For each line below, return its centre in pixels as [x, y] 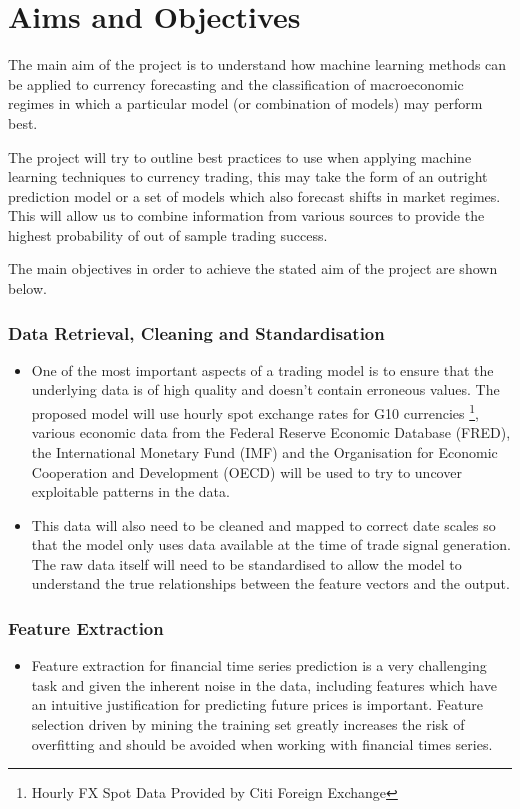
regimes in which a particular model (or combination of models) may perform [245, 103]
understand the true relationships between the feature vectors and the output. [270, 583]
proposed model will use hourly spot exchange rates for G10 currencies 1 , [255, 411]
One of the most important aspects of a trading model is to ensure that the [262, 369]
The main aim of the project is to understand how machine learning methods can [257, 64]
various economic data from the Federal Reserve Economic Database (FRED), [271, 432]
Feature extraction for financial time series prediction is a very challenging [259, 665]
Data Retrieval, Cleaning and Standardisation [196, 332]
